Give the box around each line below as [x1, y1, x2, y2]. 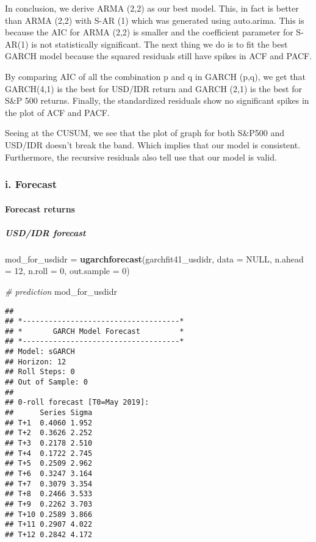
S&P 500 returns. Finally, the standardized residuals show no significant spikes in [5, 94, 309, 107]
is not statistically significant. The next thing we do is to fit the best [31, 37, 288, 50]
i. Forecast [5, 176, 57, 192]
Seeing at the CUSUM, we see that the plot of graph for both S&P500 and [5, 126, 285, 139]
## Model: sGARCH [5, 347, 75, 356]
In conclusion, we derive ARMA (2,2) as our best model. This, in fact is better [5, 2, 299, 14]
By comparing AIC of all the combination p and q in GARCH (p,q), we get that [5, 70, 306, 82]
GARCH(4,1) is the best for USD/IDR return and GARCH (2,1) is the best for [5, 82, 302, 95]
